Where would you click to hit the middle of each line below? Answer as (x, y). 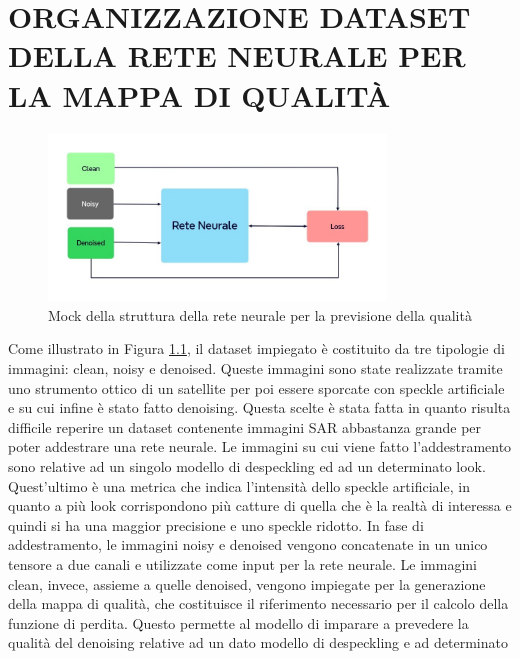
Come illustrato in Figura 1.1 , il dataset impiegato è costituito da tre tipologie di (256, 348)
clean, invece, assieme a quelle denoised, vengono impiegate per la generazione (247, 583)
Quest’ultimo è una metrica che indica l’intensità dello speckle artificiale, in (239, 485)
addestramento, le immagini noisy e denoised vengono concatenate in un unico (248, 544)
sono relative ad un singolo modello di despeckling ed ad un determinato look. (247, 465)
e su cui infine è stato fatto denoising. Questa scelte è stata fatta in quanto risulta (259, 407)
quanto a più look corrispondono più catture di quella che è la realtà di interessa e (260, 505)
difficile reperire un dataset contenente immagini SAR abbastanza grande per (245, 426)
